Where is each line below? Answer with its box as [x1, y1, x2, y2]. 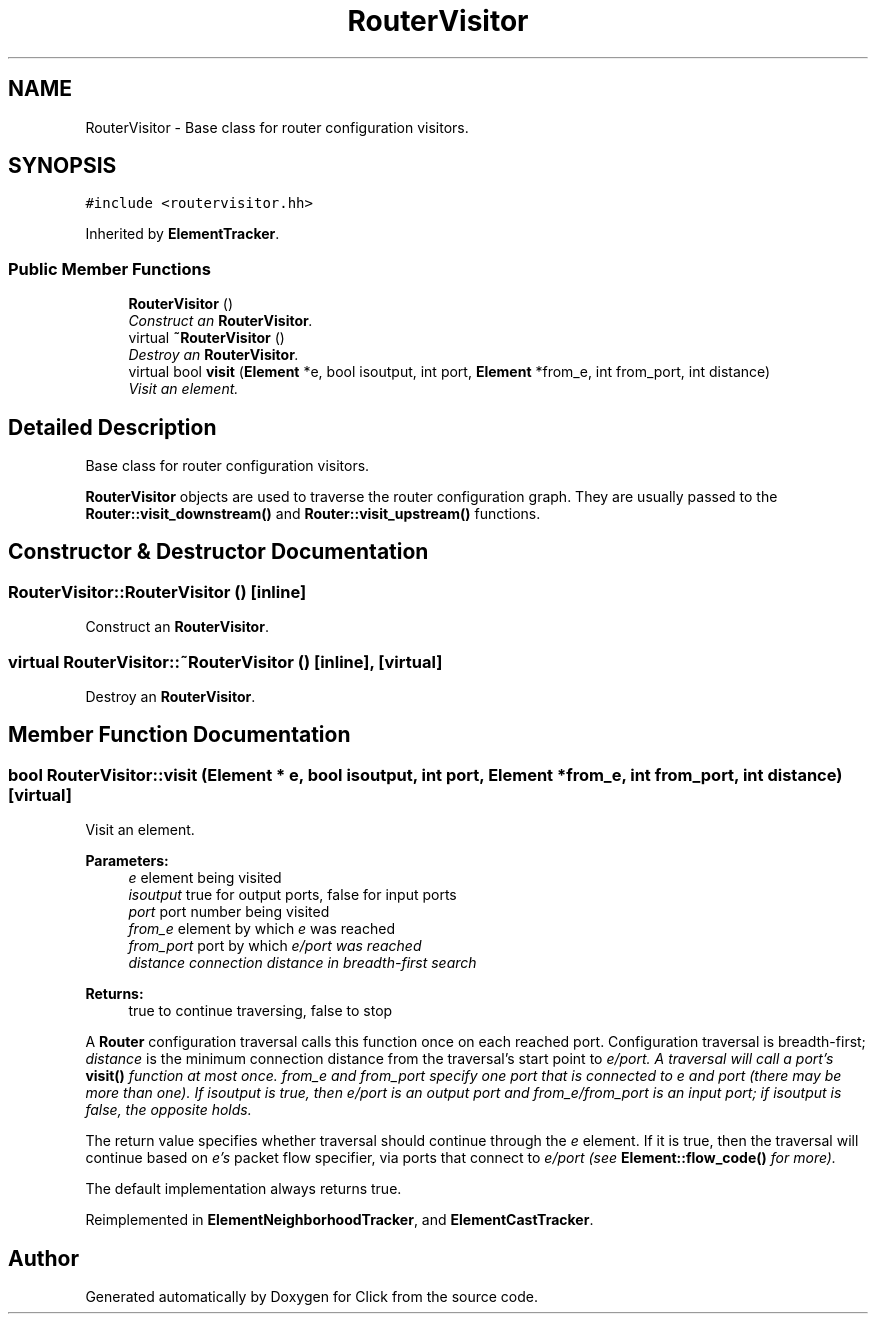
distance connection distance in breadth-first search [128, 954, 477, 972]
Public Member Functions [8, 258, 211, 279]
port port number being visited [128, 903, 330, 921]
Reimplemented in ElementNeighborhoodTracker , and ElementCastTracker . [85, 1211, 594, 1229]
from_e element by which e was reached [128, 920, 395, 938]
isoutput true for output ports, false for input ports [128, 886, 457, 904]
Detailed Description [8, 414, 217, 440]
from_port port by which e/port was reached [128, 937, 422, 955]
